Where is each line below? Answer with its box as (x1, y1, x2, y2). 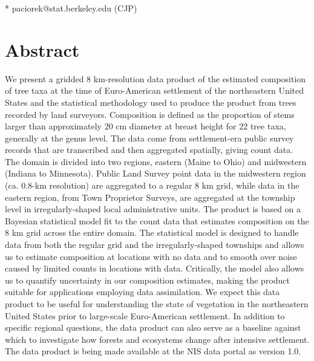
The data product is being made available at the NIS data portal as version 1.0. (5, 345, 301, 357)
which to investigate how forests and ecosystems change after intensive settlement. (5, 333, 310, 345)
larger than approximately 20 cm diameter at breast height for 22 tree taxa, (5, 120, 286, 132)
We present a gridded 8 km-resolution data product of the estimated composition (5, 72, 306, 85)
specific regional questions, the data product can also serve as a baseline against (5, 321, 301, 334)
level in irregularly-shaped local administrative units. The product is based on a (5, 203, 301, 215)
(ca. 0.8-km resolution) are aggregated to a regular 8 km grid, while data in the (5, 179, 299, 192)
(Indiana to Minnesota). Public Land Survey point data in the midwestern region (5, 167, 306, 180)
